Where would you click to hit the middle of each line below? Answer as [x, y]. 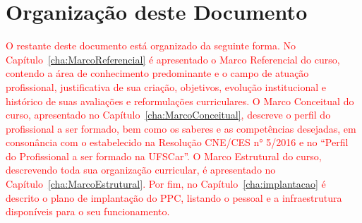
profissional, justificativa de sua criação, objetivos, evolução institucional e [166, 86]
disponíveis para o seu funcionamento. [88, 211]
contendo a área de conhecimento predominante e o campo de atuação [157, 73]
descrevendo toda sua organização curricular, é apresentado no [141, 170]
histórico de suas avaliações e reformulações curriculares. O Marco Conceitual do [180, 101]
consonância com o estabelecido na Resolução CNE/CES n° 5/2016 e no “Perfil [177, 142]
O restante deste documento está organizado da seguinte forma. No [151, 46]
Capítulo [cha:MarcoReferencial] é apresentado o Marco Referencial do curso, [173, 59]
